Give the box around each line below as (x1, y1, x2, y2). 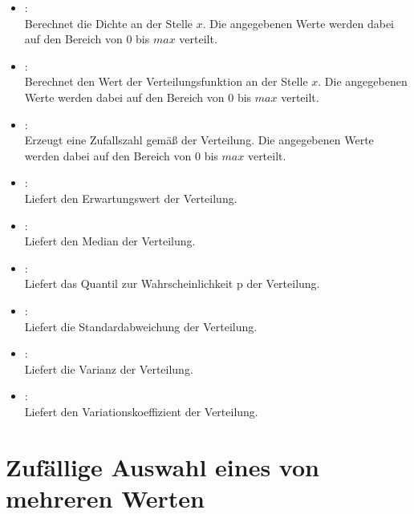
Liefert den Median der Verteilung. (24, 233, 196, 249)
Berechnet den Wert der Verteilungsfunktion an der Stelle (24, 73, 308, 90)
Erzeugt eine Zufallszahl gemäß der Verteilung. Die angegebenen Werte (24, 132, 374, 148)
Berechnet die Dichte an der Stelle (24, 14, 193, 31)
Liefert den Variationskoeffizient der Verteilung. (24, 403, 258, 419)
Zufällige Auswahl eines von (6, 450, 319, 483)
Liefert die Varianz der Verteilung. (24, 360, 193, 377)
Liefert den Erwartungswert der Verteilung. (24, 189, 237, 206)
